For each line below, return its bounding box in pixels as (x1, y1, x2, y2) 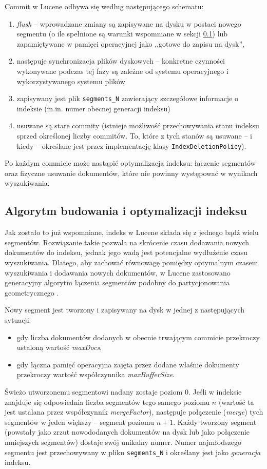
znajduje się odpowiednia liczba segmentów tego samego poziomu (5, 396, 210, 407)
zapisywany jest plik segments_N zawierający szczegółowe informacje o (16, 93, 239, 104)
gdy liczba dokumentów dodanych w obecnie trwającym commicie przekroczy (16, 331, 260, 342)
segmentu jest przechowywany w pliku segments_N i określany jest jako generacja (5, 446, 261, 457)
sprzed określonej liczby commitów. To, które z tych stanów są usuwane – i (16, 130, 252, 141)
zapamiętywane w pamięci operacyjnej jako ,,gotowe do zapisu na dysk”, (16, 38, 244, 49)
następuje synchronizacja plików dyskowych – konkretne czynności (16, 55, 225, 66)
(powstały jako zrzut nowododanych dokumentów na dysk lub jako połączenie (5, 426, 250, 437)
